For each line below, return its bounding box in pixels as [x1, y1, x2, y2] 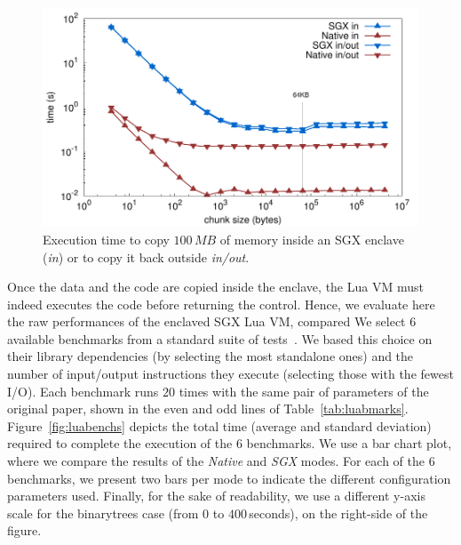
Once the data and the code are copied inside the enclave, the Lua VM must [7, 277, 424, 296]
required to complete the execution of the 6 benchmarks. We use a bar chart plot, [7, 434, 452, 453]
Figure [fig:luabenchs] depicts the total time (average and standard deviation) [7, 416, 432, 435]
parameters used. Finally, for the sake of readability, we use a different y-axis [7, 486, 425, 505]
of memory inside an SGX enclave [219, 229, 404, 248]
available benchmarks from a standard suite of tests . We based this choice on [7, 329, 433, 348]
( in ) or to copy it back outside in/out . [43, 247, 250, 266]
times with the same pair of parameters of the [179, 381, 429, 400]
